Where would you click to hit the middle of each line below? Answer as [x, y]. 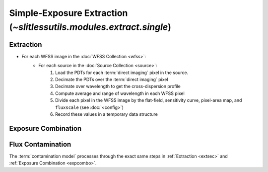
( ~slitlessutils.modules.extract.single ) [90, 27]
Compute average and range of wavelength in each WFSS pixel [120, 93]
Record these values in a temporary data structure [107, 114]
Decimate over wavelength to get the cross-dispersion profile [118, 86]
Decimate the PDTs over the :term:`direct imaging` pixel [112, 80]
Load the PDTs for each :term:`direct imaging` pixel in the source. [122, 73]
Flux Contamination [40, 144]
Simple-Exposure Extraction [68, 13]
